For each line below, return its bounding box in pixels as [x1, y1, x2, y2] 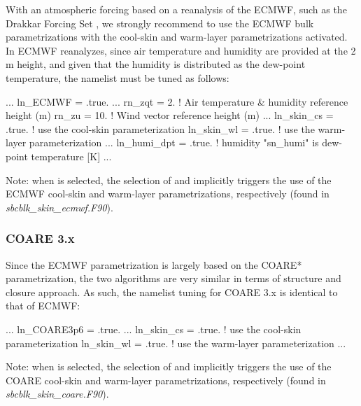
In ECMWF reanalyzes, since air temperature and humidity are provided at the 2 [6, 43, 356, 57]
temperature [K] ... [31, 148, 112, 163]
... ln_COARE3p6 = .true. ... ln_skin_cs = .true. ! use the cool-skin [6, 321, 302, 336]
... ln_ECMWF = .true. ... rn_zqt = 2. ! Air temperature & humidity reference [6, 94, 348, 108]
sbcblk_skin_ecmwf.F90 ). [6, 199, 113, 214]
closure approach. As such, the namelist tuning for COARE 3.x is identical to [6, 284, 338, 299]
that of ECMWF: [6, 298, 80, 313]
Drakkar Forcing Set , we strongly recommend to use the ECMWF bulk [6, 15, 314, 30]
